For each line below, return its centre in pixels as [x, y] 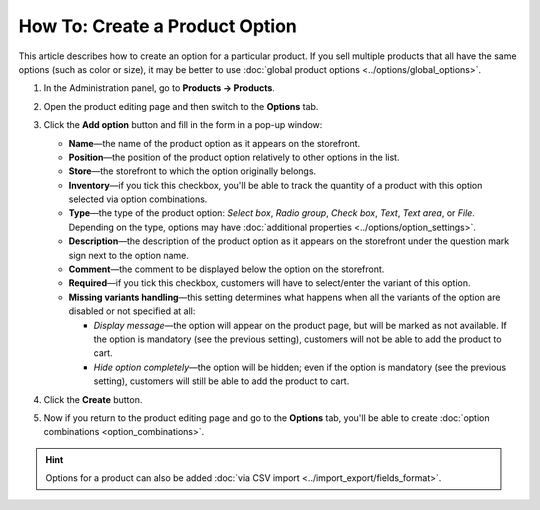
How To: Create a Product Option [157, 26]
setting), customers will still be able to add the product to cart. [221, 381]
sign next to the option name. [128, 255]
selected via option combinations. [138, 199]
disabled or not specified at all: [132, 311]
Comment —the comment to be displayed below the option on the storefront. [226, 269]
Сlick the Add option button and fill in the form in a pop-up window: [183, 125]
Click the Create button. [93, 399]
